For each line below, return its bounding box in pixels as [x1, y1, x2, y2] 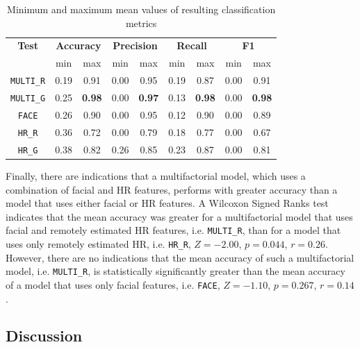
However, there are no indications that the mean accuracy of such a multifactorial [6, 250, 354, 264]
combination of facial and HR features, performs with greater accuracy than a [6, 182, 338, 196]
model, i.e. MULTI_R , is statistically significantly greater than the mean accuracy [6, 264, 345, 278]
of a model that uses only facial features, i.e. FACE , [6, 277, 220, 291]
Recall [177, 38, 207, 53]
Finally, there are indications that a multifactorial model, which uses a [6, 168, 306, 183]
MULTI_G [10, 94, 46, 104]
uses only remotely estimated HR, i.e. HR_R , [6, 236, 191, 251]
